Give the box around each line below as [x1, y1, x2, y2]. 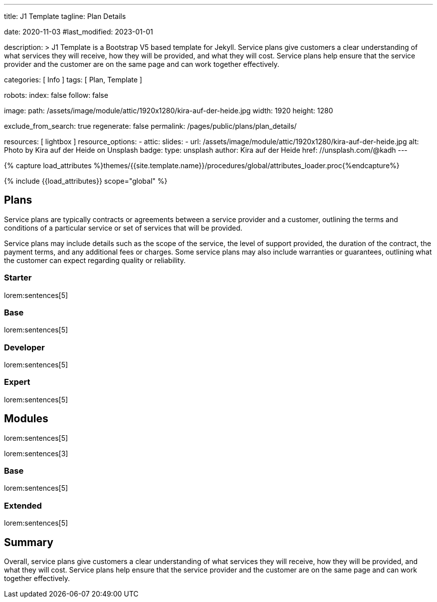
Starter [4, 273, 32, 283]
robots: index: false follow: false [4, 91, 108, 99]
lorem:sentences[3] [4, 449, 68, 458]
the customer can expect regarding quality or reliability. [4, 256, 186, 265]
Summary [4, 536, 53, 549]
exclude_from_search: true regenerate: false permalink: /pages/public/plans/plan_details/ [4, 122, 297, 130]
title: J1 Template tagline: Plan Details [4, 12, 126, 20]
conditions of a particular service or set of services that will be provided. [4, 223, 242, 232]
